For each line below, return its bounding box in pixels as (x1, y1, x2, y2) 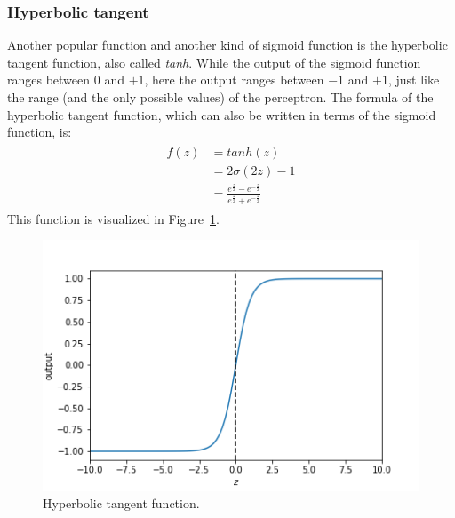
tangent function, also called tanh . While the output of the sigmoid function (7, 52, 421, 71)
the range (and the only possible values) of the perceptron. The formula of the (7, 88, 434, 106)
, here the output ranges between (144, 70, 324, 89)
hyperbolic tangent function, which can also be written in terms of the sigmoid (7, 105, 436, 124)
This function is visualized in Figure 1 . (7, 209, 220, 227)
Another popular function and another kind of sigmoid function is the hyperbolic (7, 36, 448, 54)
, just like (387, 70, 440, 89)
